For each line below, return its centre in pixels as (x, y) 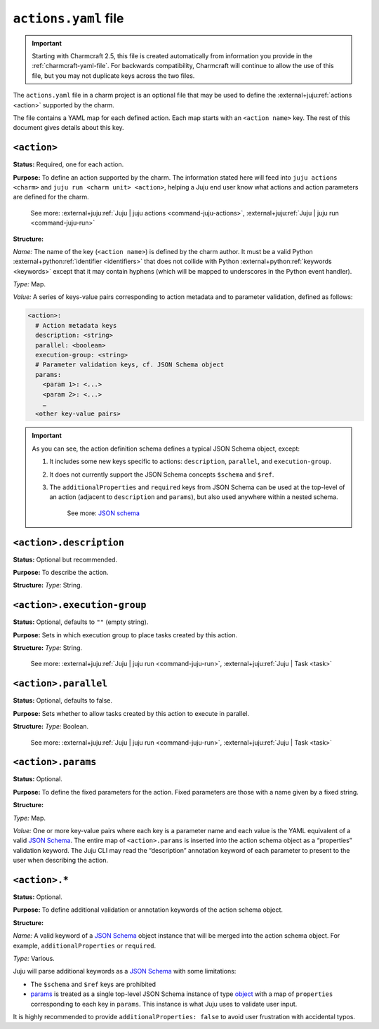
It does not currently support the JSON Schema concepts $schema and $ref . (162, 474)
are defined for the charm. (51, 197)
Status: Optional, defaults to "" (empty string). (81, 622)
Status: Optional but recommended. (65, 559)
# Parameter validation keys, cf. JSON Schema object (130, 365)
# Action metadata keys (76, 325)
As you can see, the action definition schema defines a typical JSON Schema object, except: (166, 449)
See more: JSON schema (104, 513)
